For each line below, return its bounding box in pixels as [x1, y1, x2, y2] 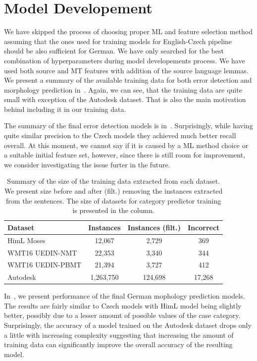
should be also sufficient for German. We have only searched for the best [4, 46, 224, 56]
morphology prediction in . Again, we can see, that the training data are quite [4, 84, 242, 95]
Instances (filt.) [127, 222, 181, 232]
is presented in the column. [72, 205, 154, 215]
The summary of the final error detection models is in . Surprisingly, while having [4, 120, 253, 131]
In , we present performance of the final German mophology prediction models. [4, 291, 245, 301]
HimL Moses [7, 235, 46, 245]
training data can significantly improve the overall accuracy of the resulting [4, 339, 233, 350]
